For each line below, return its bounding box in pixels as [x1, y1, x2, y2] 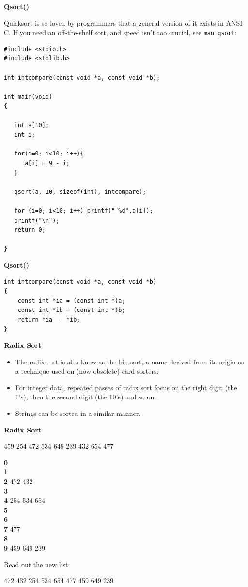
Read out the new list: [4, 559, 70, 569]
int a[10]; [14, 121, 49, 129]
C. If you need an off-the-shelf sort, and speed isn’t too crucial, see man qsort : [4, 27, 237, 37]
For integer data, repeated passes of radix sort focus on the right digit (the [15, 382, 237, 392]
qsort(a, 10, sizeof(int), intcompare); [14, 188, 146, 195]
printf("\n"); [14, 217, 60, 224]
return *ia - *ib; [17, 316, 80, 323]
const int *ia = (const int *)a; [17, 297, 125, 304]
